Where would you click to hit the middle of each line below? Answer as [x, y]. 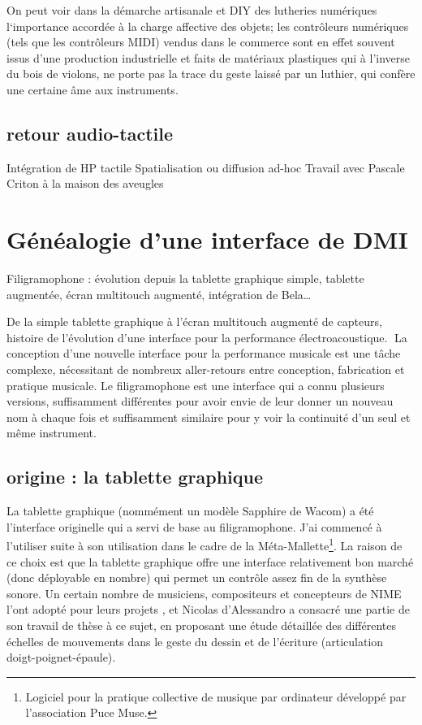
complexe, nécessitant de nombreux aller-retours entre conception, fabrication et [206, 369]
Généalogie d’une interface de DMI [207, 239]
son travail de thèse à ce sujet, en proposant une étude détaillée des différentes [202, 625]
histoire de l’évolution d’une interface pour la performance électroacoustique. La [207, 337]
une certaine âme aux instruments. [93, 89]
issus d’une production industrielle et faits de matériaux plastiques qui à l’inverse [209, 57]
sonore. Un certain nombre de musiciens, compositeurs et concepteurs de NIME [204, 593]
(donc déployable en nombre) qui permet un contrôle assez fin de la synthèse [197, 577]
